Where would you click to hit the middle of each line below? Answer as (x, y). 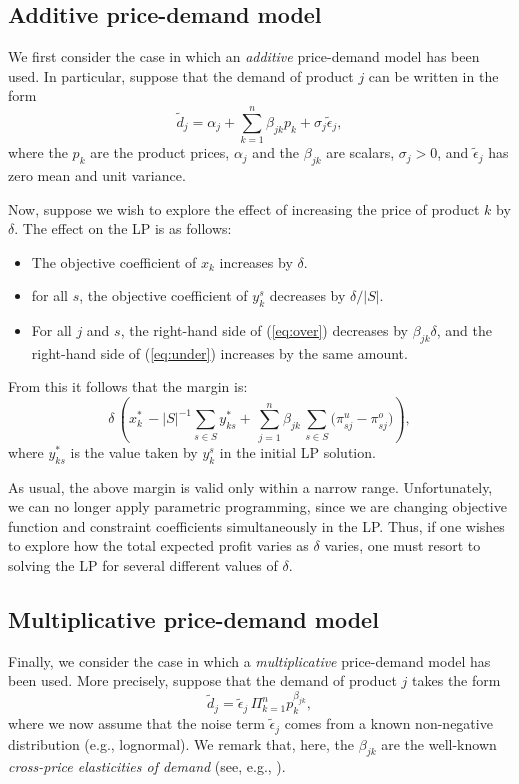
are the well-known (439, 743)
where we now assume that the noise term (136, 723)
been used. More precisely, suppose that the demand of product (202, 680)
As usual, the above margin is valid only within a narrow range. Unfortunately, (250, 486)
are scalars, (360, 152)
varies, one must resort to (402, 545)
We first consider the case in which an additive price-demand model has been (244, 56)
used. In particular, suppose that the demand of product (181, 75)
